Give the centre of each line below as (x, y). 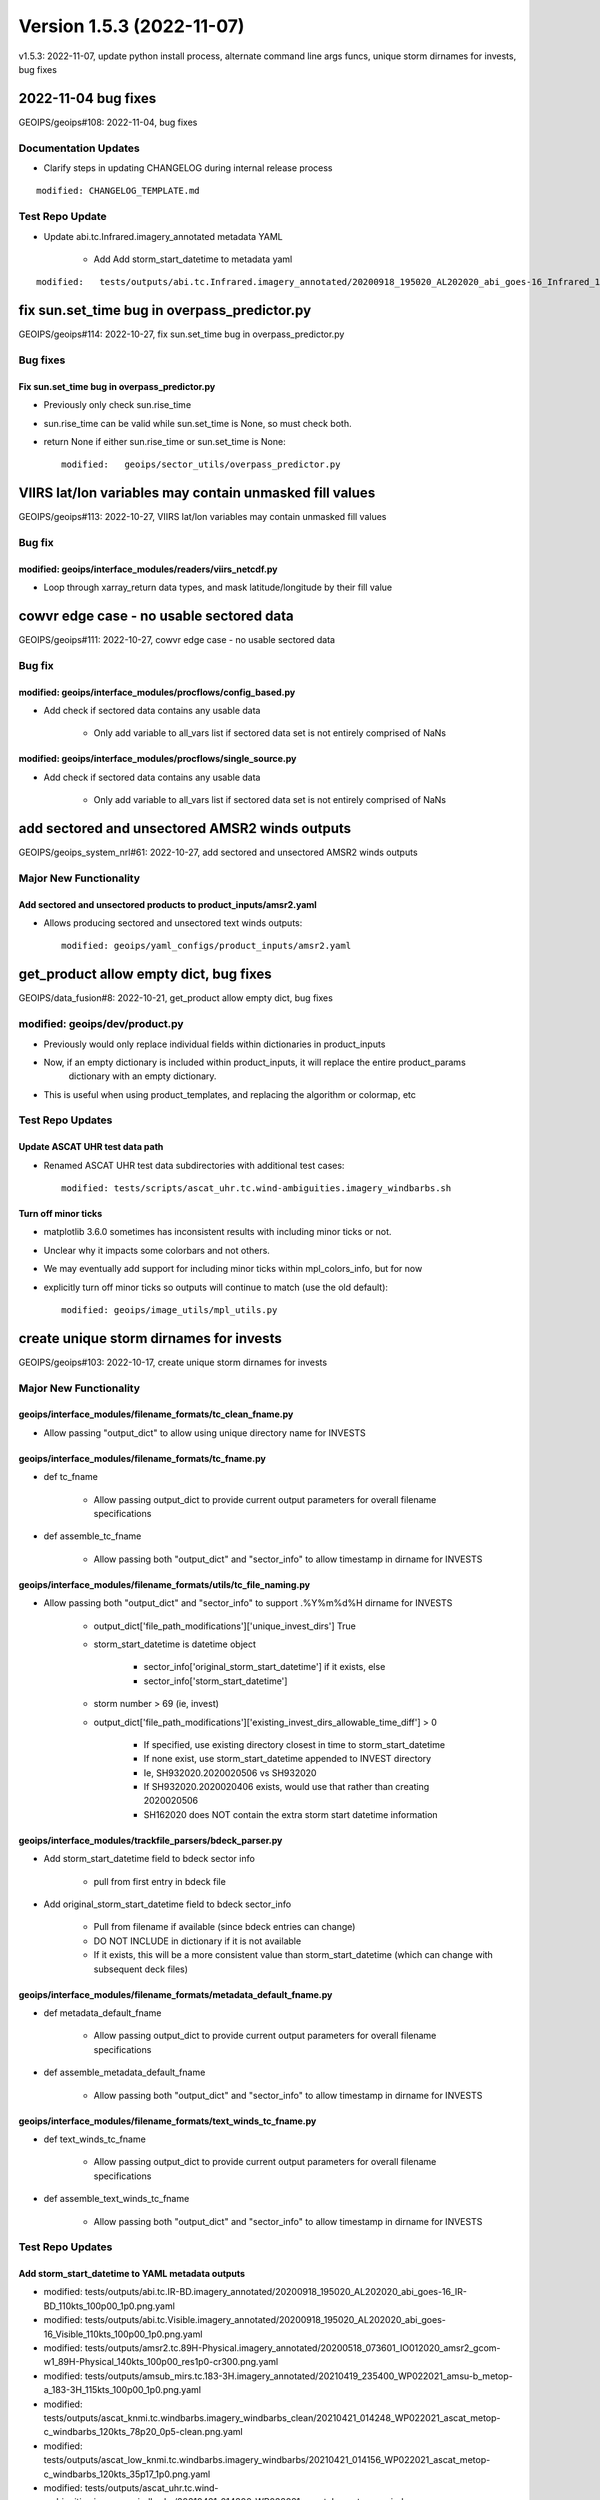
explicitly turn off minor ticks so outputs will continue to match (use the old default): (216, 1287)
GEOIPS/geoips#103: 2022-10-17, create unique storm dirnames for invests (173, 1362)
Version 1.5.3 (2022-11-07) (131, 26)
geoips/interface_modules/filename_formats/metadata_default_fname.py (175, 1994)
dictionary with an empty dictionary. (142, 1076)
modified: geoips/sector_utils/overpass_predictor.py (201, 464)
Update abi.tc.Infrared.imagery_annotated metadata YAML (163, 236)
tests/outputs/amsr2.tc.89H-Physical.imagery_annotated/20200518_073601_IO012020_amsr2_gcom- (292, 2348)
